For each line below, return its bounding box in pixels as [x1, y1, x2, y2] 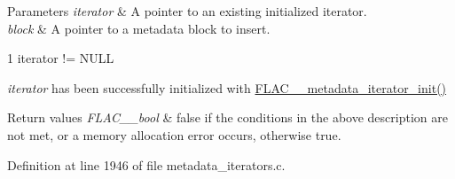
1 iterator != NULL [7, 49, 114, 67]
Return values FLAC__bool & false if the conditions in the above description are [7, 108, 448, 127]
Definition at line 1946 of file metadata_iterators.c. [7, 155, 286, 174]
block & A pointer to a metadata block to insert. [7, 19, 271, 37]
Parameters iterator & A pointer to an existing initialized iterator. [7, 2, 367, 19]
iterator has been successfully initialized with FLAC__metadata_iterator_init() [7, 78, 447, 97]
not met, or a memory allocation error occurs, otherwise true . [7, 125, 341, 144]
